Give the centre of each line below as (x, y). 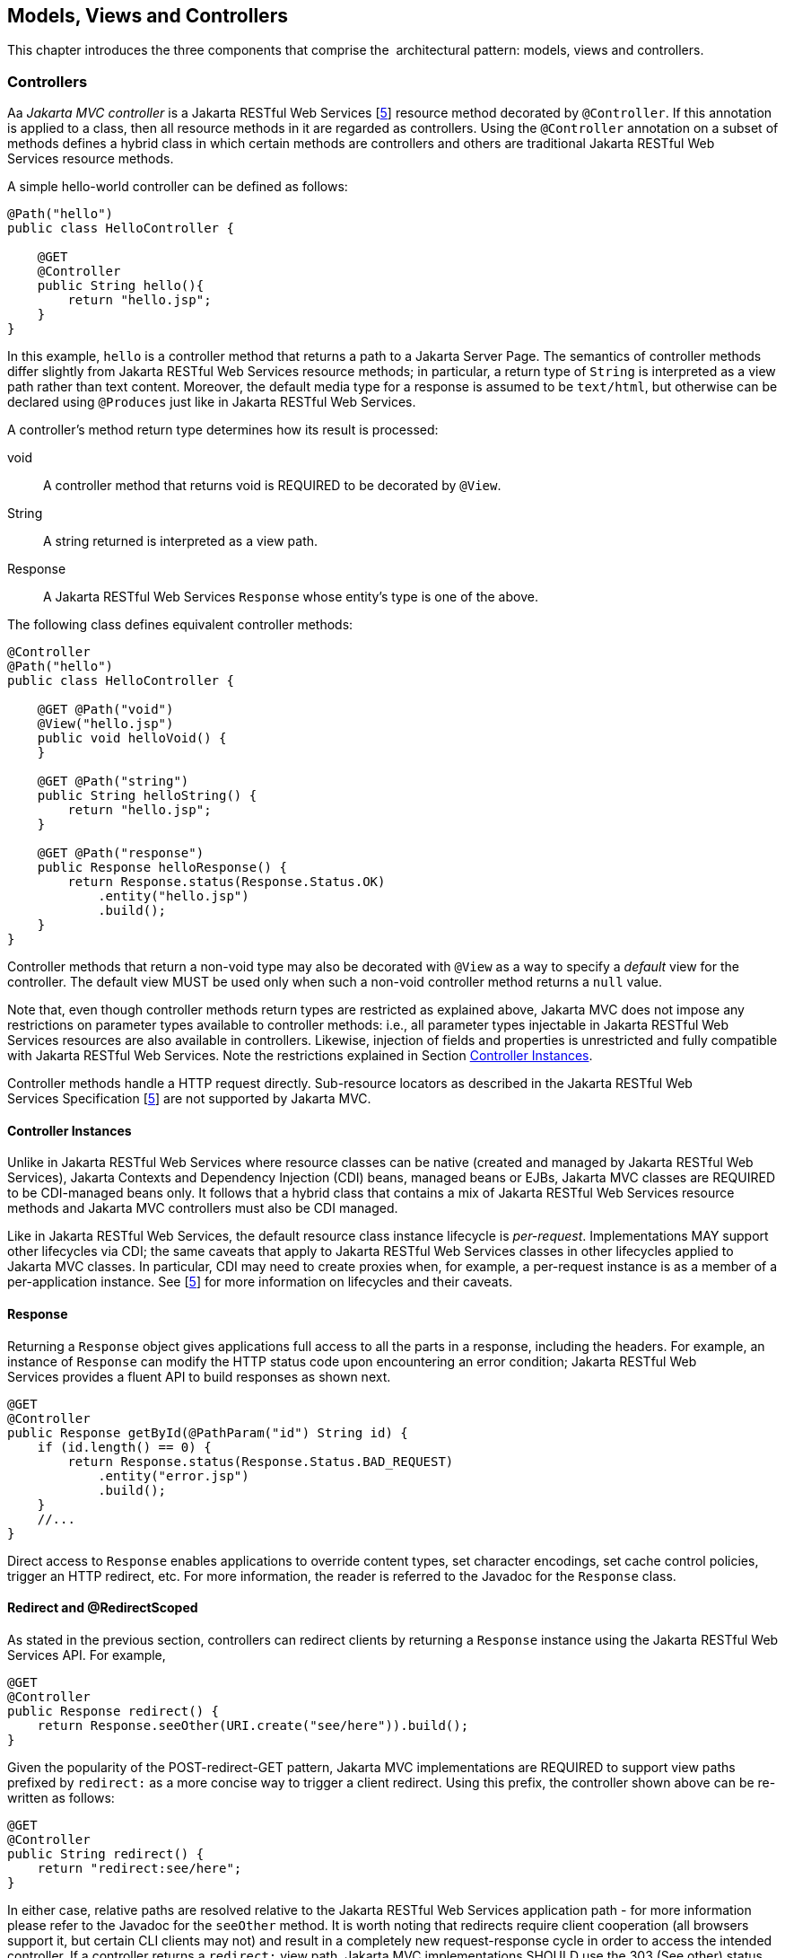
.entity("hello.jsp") (174, 896)
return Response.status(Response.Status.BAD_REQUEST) (261, 1461)
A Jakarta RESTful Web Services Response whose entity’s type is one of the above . (291, 597)
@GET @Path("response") (121, 853)
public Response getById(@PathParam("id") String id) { (208, 1432)
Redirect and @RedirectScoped (103, 1608)
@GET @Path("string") (113, 781)
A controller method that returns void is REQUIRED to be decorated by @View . (272, 486)
